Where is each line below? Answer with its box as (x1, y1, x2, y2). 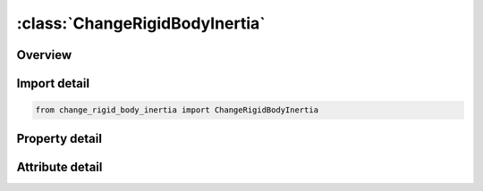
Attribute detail (16, 159, 103, 174)
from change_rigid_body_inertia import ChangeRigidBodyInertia (35, 105, 319, 115)
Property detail (16, 130, 103, 146)
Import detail (16, 76, 89, 91)
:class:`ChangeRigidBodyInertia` (16, 13, 266, 33)
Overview (16, 47, 72, 62)
